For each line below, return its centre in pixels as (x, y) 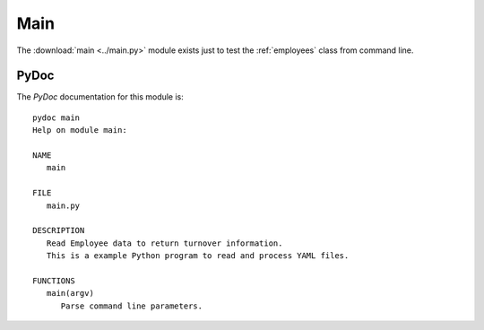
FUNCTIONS (54, 281)
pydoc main (56, 117)
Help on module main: (80, 130)
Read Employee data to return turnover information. (164, 243)
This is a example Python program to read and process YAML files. (198, 256)
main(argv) (70, 293)
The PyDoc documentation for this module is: (100, 97)
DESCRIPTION (59, 230)
